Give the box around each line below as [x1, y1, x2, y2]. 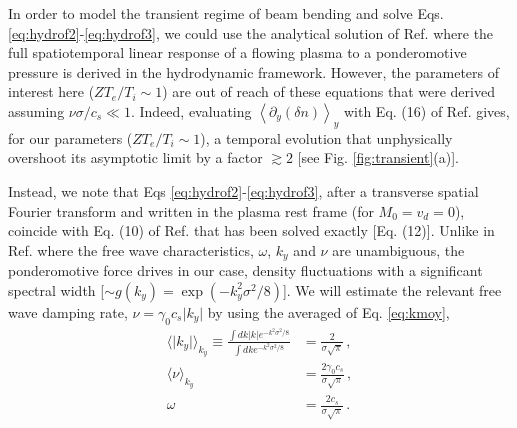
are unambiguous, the [332, 239, 465, 260]
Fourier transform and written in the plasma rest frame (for [8, 200, 374, 221]
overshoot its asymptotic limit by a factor [8, 147, 263, 168]
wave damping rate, [8, 301, 128, 322]
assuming [8, 100, 65, 121]
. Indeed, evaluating [130, 100, 252, 121]
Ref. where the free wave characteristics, [8, 239, 254, 260]
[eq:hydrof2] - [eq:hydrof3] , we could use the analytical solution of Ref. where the [8, 22, 494, 43]
